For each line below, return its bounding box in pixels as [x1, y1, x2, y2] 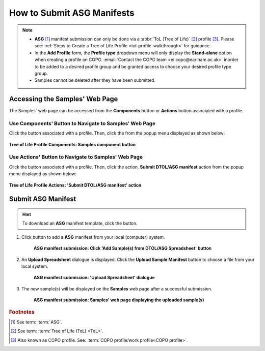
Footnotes [9, 308, 35, 315]
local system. [21, 263, 49, 269]
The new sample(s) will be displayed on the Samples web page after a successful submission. [21, 286, 212, 291]
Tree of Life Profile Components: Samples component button [9, 141, 136, 147]
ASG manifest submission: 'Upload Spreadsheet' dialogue [33, 275, 155, 281]
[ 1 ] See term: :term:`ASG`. [10, 319, 62, 325]
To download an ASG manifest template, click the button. [22, 221, 137, 226]
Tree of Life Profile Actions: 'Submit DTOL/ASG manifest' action [9, 182, 142, 188]
